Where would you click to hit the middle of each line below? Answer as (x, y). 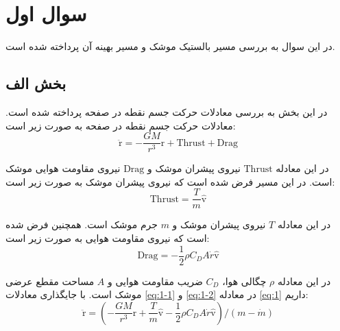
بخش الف (36, 83)
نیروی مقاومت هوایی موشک (63, 168)
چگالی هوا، (244, 281)
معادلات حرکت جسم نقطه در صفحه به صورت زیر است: (121, 125)
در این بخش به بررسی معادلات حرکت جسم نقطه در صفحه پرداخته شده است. (167, 111)
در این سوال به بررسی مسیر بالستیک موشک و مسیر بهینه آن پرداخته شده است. (170, 46)
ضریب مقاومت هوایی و (155, 281)
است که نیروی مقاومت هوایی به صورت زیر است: (108, 238)
